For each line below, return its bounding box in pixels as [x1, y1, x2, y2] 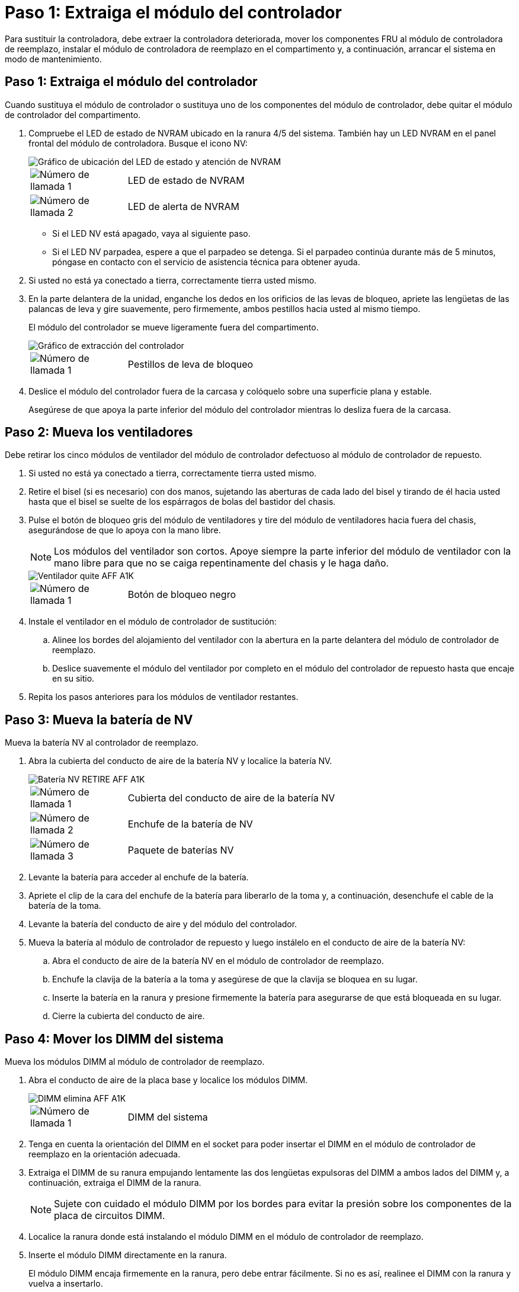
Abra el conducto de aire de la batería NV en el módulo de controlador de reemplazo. [52, 956, 384, 966]
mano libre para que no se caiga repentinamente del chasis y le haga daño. [54, 557, 389, 569]
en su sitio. [52, 673, 95, 684]
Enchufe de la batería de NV [127, 818, 253, 830]
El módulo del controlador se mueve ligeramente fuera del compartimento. [28, 322, 319, 332]
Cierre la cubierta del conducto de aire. [52, 1011, 205, 1021]
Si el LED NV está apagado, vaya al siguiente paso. [52, 228, 251, 238]
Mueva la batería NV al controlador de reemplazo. [5, 737, 198, 748]
